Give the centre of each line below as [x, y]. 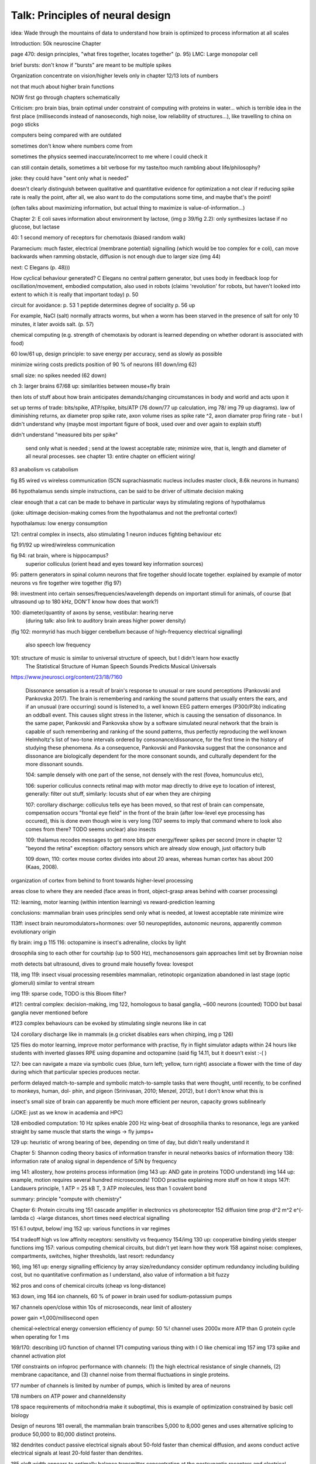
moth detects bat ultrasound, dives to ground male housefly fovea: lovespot [102, 964]
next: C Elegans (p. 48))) [40, 267]
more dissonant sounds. [55, 764]
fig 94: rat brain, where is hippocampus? [60, 556]
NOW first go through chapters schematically [65, 97]
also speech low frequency [58, 645]
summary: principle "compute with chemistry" [66, 1199]
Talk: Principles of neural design [91, 15]
